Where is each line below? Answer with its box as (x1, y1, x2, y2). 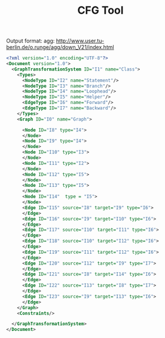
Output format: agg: (6, 37, 55, 45)
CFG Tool (77, 4, 124, 17)
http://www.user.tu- (56, 37, 105, 45)
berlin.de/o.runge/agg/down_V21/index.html (6, 44, 115, 51)
